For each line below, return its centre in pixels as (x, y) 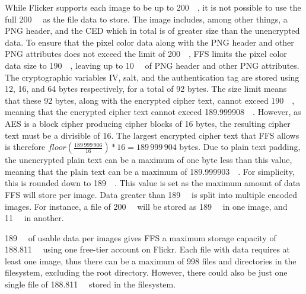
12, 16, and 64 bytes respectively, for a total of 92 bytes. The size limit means (146, 89)
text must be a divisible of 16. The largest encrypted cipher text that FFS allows (152, 135)
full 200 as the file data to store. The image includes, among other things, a (146, 19)
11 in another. (34, 218)
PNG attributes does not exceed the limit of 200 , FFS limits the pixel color (146, 54)
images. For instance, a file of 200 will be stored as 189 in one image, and (146, 206)
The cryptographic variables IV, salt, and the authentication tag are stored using (152, 77)
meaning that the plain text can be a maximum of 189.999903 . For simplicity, (150, 171)
